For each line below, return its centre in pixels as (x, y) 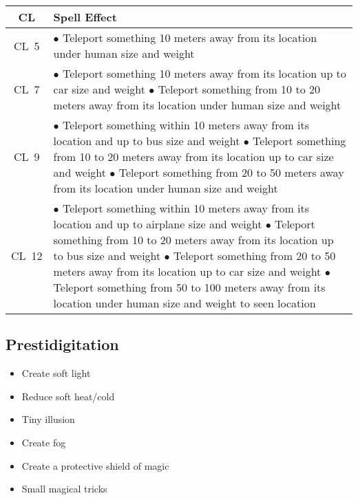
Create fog (44, 442)
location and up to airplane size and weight (158, 224)
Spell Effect (85, 17)
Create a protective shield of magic (95, 465)
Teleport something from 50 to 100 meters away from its (189, 287)
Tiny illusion (48, 419)
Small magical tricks (64, 489)
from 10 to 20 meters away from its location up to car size (193, 156)
